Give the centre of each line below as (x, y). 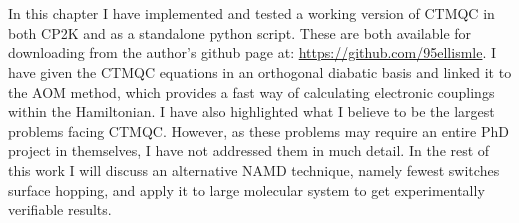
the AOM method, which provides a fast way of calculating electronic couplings (251, 91)
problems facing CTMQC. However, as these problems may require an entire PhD (259, 130)
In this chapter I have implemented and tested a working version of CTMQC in (251, 13)
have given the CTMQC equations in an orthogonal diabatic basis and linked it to (260, 71)
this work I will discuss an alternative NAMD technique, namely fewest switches (254, 169)
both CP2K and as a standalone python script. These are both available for (240, 32)
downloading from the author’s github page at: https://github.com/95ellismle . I (252, 52)
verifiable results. (60, 209)
